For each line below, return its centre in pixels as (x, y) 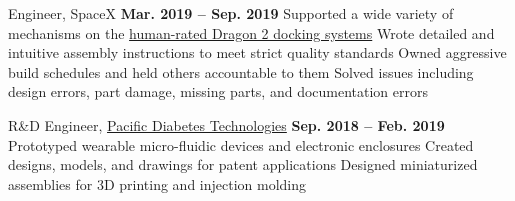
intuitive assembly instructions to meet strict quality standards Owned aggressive (257, 52)
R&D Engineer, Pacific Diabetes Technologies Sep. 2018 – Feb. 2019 (226, 124)
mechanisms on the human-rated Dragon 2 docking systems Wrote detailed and (251, 32)
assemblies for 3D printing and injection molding (157, 183)
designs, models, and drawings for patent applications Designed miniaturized (243, 164)
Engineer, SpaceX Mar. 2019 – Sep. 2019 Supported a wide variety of (231, 13)
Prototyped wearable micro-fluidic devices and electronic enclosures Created (241, 144)
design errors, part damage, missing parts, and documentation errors (218, 91)
